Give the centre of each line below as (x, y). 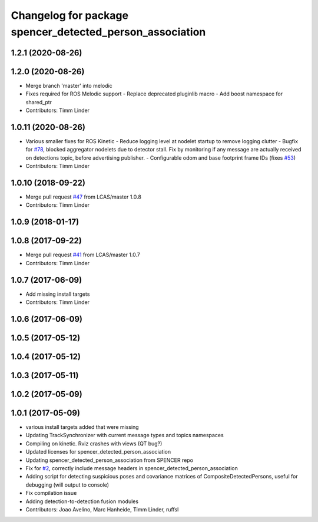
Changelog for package (70, 15)
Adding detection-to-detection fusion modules (82, 501)
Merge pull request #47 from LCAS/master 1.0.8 (83, 197)
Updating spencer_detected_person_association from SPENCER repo (110, 460)
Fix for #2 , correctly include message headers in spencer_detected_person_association (132, 468)
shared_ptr (39, 102)
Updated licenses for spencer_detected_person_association (98, 452)
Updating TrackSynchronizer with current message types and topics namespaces (125, 435)
